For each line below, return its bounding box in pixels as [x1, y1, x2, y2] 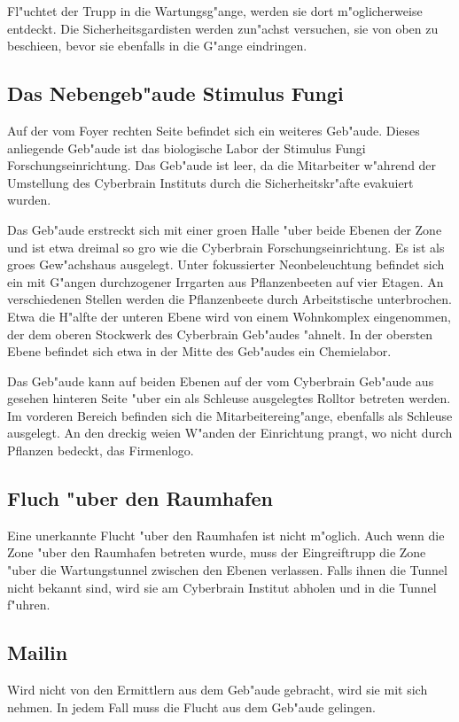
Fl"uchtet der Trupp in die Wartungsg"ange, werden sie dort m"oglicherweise [7, 2, 423, 19]
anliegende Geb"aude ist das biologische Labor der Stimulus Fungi [7, 138, 366, 157]
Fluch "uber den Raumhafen [7, 485, 273, 512]
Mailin [7, 639, 68, 666]
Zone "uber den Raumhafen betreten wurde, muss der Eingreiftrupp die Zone [7, 543, 426, 562]
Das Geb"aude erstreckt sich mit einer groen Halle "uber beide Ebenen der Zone [7, 220, 442, 238]
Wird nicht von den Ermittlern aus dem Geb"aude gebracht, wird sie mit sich [7, 680, 428, 699]
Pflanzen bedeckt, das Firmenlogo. [7, 441, 194, 460]
